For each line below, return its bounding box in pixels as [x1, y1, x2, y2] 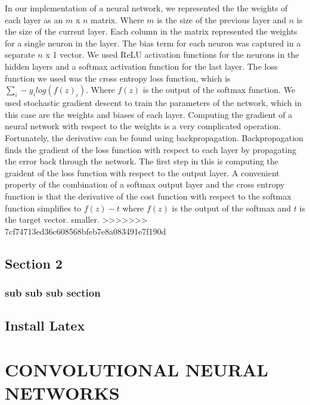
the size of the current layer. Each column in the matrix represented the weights [5, 25, 297, 38]
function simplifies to [5, 201, 82, 214]
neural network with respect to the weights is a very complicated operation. [5, 120, 281, 132]
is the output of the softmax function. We [142, 83, 296, 96]
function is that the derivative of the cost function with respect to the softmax [5, 189, 292, 202]
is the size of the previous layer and [157, 13, 287, 26]
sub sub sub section [5, 285, 101, 300]
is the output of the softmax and [172, 201, 292, 214]
